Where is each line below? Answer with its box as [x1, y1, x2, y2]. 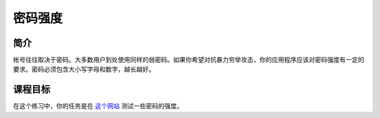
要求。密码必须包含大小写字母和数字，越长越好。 [13, 65, 155, 73]
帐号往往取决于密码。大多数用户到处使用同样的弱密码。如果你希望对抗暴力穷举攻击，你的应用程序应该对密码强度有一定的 [13, 56, 365, 64]
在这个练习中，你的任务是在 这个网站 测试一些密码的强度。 [13, 102, 183, 110]
